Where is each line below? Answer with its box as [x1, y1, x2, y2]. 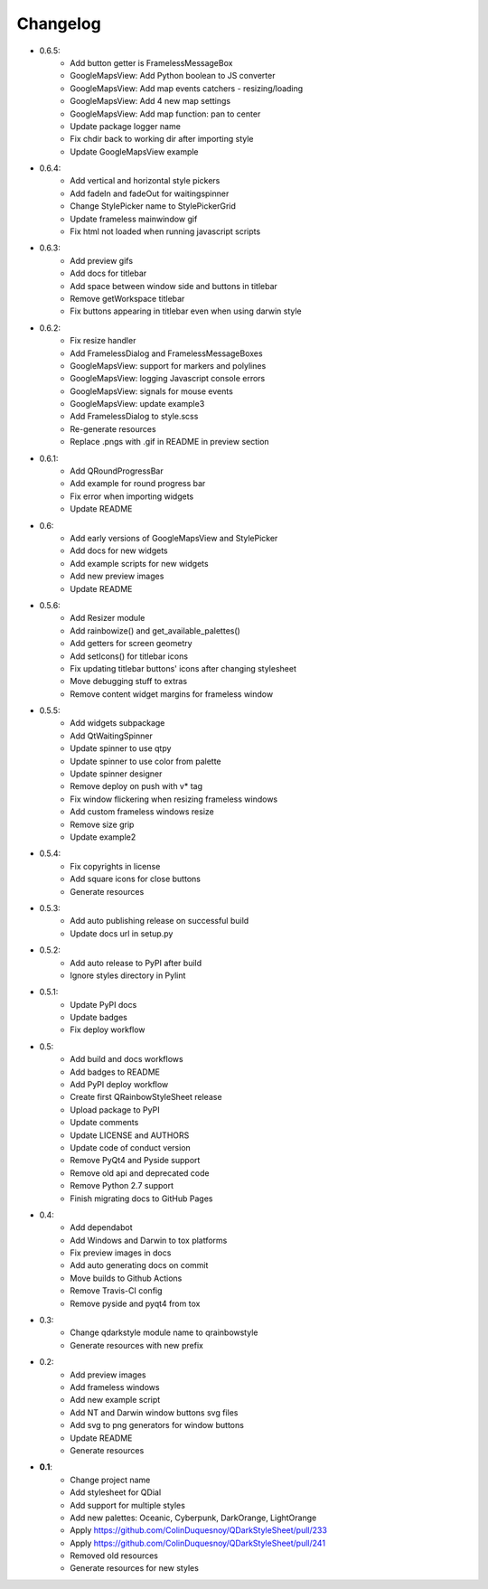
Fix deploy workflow [70, 1024, 145, 1035]
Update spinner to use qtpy [70, 743, 172, 754]
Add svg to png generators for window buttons [70, 1420, 244, 1431]
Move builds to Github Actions [70, 1273, 183, 1283]
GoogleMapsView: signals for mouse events [70, 385, 234, 397]
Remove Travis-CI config [70, 1285, 163, 1296]
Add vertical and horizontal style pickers [70, 175, 221, 186]
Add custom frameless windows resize [70, 806, 214, 817]
